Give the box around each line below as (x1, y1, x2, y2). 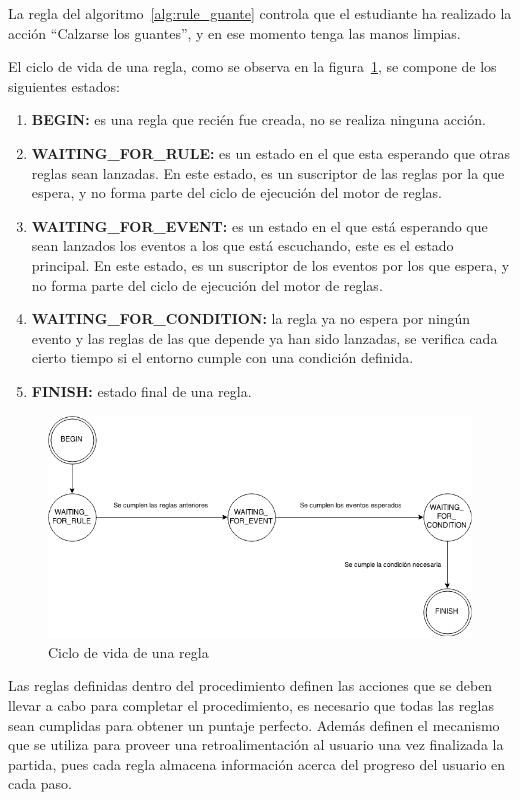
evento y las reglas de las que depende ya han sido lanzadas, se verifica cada (31, 327, 498, 348)
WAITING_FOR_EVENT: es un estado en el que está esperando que (31, 215, 488, 236)
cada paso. (8, 773, 72, 794)
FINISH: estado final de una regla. (31, 380, 252, 401)
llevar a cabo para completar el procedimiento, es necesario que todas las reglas (8, 695, 494, 715)
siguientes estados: (8, 75, 120, 96)
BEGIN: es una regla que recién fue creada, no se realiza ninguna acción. (31, 109, 486, 130)
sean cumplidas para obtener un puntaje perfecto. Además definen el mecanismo (8, 714, 500, 735)
